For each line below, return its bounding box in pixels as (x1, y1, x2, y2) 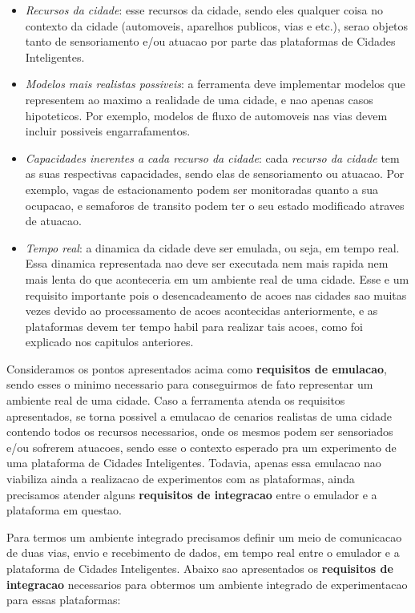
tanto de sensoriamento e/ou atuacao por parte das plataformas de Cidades (25, 33, 396, 50)
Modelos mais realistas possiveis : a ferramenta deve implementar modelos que (25, 75, 405, 92)
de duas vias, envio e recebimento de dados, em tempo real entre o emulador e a (6, 544, 400, 561)
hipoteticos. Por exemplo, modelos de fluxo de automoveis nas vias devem (25, 107, 388, 123)
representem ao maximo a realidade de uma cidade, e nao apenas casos (25, 91, 373, 107)
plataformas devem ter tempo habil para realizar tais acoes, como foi (25, 317, 363, 334)
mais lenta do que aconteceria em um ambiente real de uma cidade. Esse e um (25, 270, 409, 287)
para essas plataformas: (6, 591, 121, 608)
